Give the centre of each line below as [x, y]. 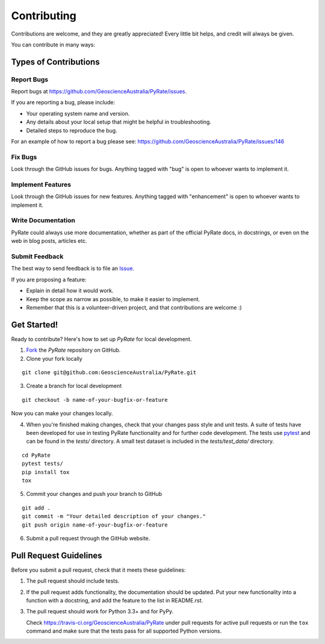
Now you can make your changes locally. [62, 413]
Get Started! [35, 324]
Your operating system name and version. [78, 113]
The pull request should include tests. [73, 581]
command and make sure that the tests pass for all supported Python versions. [124, 631]
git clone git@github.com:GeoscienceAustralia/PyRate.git [109, 373]
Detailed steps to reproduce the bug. [72, 130]
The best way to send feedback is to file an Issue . [73, 269]
